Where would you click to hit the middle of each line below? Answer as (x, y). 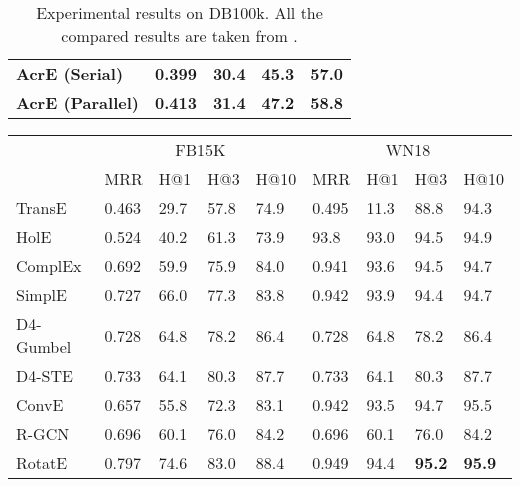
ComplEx (49, 265)
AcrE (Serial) (70, 73)
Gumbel (44, 346)
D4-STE (44, 375)
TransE (41, 207)
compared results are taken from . (179, 35)
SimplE (41, 294)
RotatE (42, 462)
